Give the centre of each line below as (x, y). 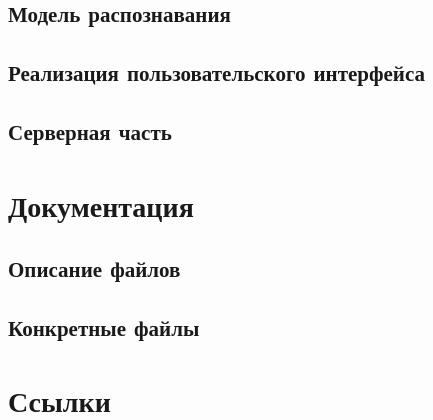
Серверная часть (90, 130)
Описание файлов (94, 268)
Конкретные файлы (104, 326)
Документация (101, 204)
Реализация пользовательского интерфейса (217, 72)
